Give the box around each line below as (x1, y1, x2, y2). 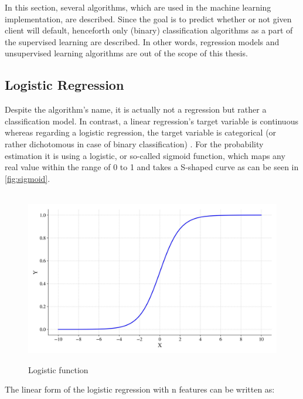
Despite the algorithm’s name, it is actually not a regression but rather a (5, 103, 267, 116)
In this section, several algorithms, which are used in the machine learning (5, 1, 271, 13)
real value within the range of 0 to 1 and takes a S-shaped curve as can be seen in (5, 161, 299, 173)
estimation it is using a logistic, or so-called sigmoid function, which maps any (5, 149, 285, 161)
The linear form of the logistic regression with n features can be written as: (5, 383, 275, 395)
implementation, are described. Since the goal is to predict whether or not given (5, 12, 292, 25)
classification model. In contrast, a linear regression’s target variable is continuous (5, 114, 298, 127)
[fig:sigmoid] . (5, 172, 50, 184)
